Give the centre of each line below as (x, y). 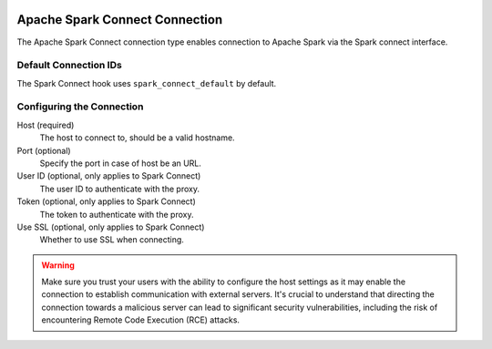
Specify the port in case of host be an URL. (121, 163)
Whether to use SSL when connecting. (112, 240)
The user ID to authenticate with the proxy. (120, 189)
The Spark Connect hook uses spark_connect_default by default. (147, 83)
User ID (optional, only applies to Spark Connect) (109, 176)
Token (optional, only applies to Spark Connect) (106, 201)
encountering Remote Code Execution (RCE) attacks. (141, 320)
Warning (58, 265)
